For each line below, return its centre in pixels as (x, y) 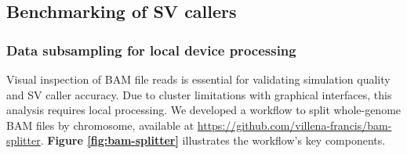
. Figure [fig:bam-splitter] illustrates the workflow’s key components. (213, 140)
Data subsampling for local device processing (151, 50)
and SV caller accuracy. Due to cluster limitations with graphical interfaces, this (199, 94)
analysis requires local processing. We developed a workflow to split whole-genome (204, 110)
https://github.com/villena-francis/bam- (294, 125)
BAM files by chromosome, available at (100, 125)
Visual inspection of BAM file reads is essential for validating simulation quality (198, 79)
